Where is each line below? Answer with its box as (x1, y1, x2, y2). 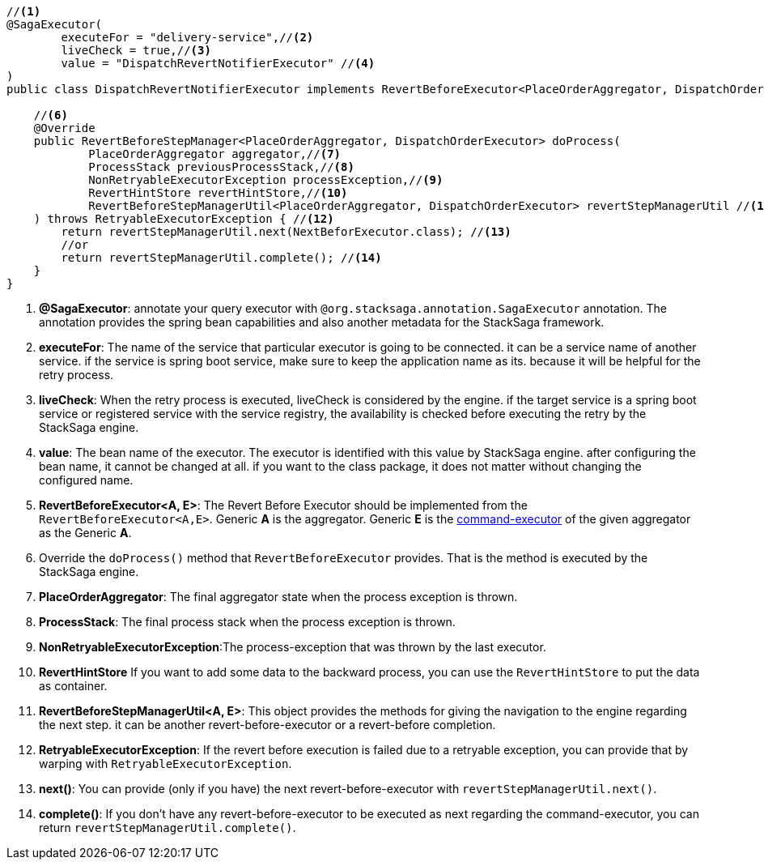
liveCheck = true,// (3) (61, 44, 211, 57)
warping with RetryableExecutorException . (39, 757, 292, 770)
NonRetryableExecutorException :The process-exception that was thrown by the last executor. (39, 640, 546, 654)
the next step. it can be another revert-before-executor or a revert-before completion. (39, 718, 496, 732)
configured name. (39, 473, 134, 487)
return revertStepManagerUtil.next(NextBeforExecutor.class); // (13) (61, 225, 511, 238)
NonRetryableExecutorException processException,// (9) (88, 173, 444, 186)
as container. (39, 679, 108, 693)
